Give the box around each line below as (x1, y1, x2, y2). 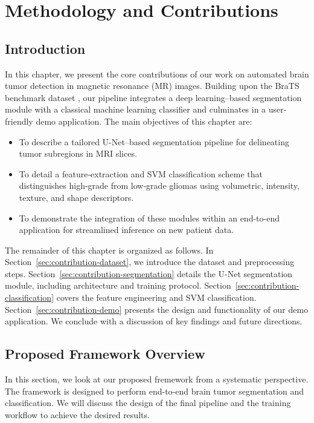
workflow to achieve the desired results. (5, 408, 150, 421)
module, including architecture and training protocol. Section (5, 279, 231, 292)
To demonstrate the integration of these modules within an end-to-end (19, 211, 280, 224)
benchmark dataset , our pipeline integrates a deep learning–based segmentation (5, 91, 302, 103)
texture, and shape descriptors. (19, 191, 134, 203)
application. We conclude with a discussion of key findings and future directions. (5, 315, 303, 327)
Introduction (5, 39, 86, 57)
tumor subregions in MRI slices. (19, 147, 137, 160)
